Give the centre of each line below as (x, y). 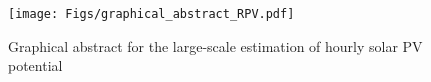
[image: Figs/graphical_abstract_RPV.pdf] (151, 14)
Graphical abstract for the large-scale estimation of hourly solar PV (215, 45)
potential (35, 65)
